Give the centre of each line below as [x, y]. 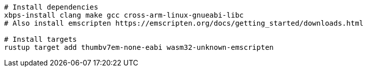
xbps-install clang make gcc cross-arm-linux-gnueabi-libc [124, 15]
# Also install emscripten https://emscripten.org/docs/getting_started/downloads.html [184, 23]
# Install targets [41, 39]
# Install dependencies [51, 7]
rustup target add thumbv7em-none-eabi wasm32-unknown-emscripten [139, 47]
